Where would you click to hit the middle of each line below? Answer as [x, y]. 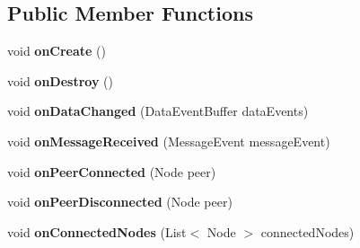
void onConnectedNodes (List [97, 231]
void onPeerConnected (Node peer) [112, 171]
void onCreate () [57, 51]
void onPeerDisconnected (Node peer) [120, 202]
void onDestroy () [60, 80]
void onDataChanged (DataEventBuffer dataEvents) [158, 111]
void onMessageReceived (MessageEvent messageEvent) [169, 141]
